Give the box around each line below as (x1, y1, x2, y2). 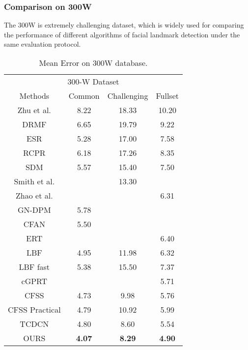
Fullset (156, 90, 179, 101)
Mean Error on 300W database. (39, 57, 148, 68)
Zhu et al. (17, 104, 51, 116)
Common (68, 90, 100, 101)
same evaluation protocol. (4, 39, 81, 49)
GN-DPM (17, 204, 51, 215)
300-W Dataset (67, 76, 119, 87)
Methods (19, 90, 50, 101)
